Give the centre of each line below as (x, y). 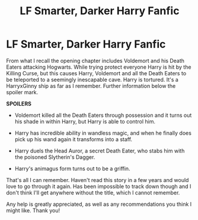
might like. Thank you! (33, 210)
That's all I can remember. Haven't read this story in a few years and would (98, 180)
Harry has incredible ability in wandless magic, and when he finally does (103, 133)
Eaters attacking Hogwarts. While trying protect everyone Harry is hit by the (99, 67)
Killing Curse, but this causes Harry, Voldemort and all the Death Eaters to (96, 73)
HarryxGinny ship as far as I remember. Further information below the (91, 86)
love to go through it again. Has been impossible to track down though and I (99, 186)
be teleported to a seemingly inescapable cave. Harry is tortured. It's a (92, 79)
